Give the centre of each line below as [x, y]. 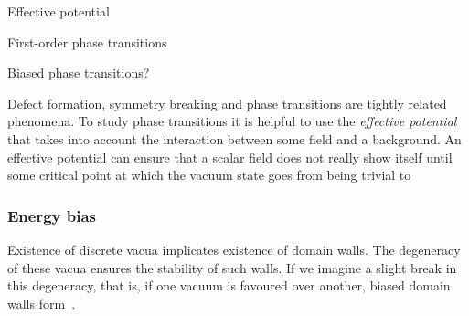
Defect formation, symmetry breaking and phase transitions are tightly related [227, 103]
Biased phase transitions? [79, 73]
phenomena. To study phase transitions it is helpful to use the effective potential [232, 121]
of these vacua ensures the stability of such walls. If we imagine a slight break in [232, 267]
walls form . [42, 303]
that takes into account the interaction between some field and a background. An [234, 138]
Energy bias [52, 215]
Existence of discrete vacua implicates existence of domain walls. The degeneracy [234, 249]
